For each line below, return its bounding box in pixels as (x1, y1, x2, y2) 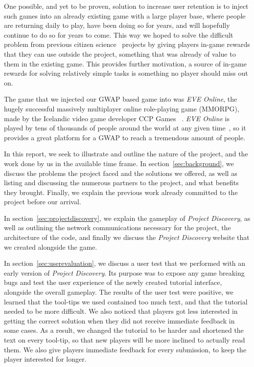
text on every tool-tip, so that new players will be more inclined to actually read (4, 335, 245, 345)
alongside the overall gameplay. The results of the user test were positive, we (4, 287, 233, 297)
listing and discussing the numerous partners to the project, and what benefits (4, 177, 239, 188)
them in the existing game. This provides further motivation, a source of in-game (4, 58, 247, 68)
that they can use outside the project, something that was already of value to (4, 48, 236, 59)
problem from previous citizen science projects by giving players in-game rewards (4, 39, 250, 49)
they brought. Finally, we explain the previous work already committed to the (4, 187, 238, 197)
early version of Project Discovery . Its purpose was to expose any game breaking (4, 267, 245, 278)
